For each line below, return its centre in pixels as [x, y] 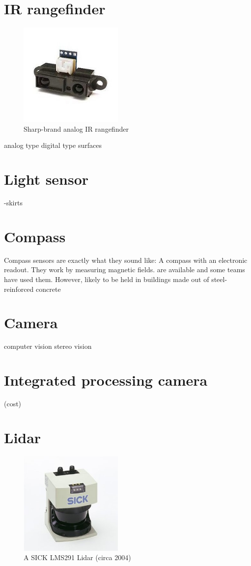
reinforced [19, 289]
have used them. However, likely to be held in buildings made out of [107, 279]
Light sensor [46, 179]
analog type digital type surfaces [53, 145]
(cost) [13, 403]
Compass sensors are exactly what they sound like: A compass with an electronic [126, 260]
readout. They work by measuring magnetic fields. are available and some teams [125, 269]
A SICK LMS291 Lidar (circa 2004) [77, 557]
